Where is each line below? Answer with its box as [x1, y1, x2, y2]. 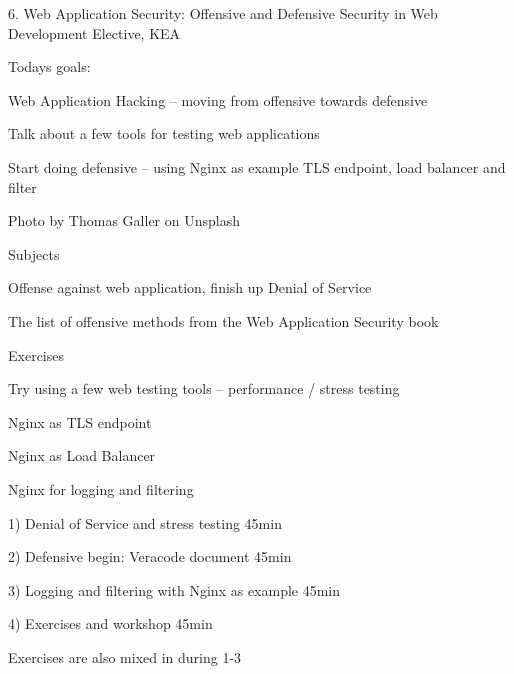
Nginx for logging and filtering [8, 478, 194, 499]
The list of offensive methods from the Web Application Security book [8, 310, 439, 331]
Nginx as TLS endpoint [8, 411, 152, 432]
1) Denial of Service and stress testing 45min [8, 512, 282, 533]
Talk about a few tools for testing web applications [8, 123, 320, 144]
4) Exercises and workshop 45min [8, 613, 213, 634]
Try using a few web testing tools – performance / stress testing [8, 378, 400, 399]
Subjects [8, 243, 60, 264]
